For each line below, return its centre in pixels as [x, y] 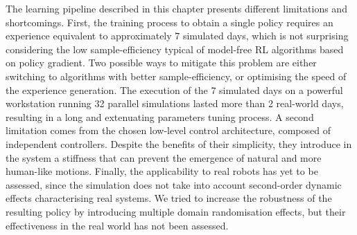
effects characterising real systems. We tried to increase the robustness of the [169, 198]
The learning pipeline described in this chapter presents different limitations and [176, 8]
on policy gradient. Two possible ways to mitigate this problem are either [161, 63]
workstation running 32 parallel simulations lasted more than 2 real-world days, [175, 103]
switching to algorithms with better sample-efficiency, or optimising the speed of [176, 76]
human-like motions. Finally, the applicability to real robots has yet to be [162, 171]
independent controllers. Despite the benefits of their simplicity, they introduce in [179, 143]
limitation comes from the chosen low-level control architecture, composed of [168, 130]
